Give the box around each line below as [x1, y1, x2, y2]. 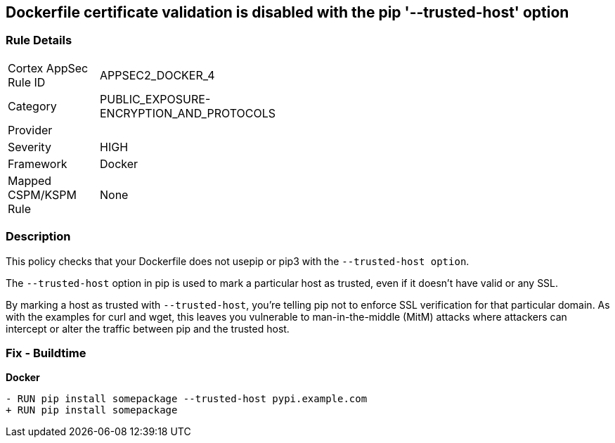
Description [6, 229, 71, 244]
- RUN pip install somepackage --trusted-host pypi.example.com [6, 393, 368, 405]
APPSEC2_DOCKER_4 [100, 68, 215, 82]
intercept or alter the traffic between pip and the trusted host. [6, 322, 290, 335]
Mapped [8, 173, 52, 188]
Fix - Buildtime [6, 345, 86, 360]
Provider [8, 122, 53, 137]
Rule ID [8, 75, 46, 89]
